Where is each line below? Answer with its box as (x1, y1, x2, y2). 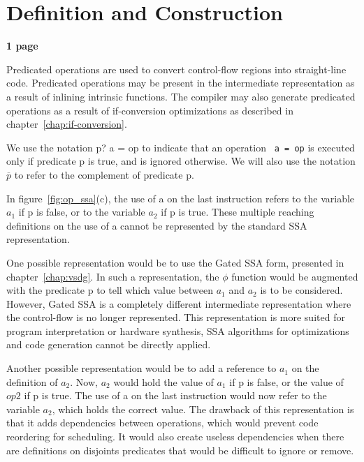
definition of (6, 374, 58, 389)
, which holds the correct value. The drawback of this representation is (52, 401, 354, 416)
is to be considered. (260, 283, 343, 297)
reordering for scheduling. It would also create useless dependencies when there (6, 429, 344, 444)
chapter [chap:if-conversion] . (6, 117, 127, 131)
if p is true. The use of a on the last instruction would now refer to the (24, 388, 327, 403)
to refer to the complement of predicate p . (14, 167, 194, 181)
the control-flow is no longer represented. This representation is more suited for (6, 310, 345, 325)
